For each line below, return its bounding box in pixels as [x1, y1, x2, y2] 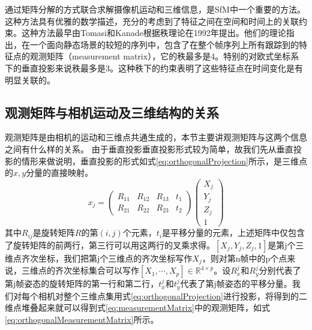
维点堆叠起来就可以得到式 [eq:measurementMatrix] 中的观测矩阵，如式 [5, 301, 270, 314]
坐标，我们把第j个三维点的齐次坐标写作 [38, 251, 193, 264]
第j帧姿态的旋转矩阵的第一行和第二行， [5, 277, 159, 290]
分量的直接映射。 [26, 166, 94, 179]
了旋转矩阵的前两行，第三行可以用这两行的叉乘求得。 [5, 238, 215, 251]
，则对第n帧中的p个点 [202, 251, 287, 264]
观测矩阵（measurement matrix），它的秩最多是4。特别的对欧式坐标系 [29, 50, 299, 62]
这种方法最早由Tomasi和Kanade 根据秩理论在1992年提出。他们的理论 [21, 26, 286, 39]
